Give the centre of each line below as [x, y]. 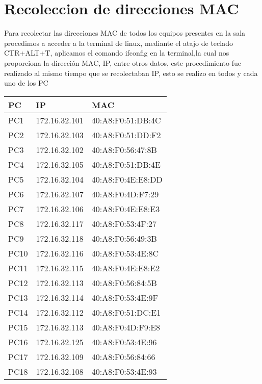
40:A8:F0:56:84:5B [124, 283]
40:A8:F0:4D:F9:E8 [126, 327]
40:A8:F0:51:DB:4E [126, 164]
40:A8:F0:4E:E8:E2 [126, 268]
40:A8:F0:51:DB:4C [126, 120]
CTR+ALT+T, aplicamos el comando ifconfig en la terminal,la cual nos [117, 53]
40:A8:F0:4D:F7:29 [125, 194]
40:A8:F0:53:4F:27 [124, 223]
